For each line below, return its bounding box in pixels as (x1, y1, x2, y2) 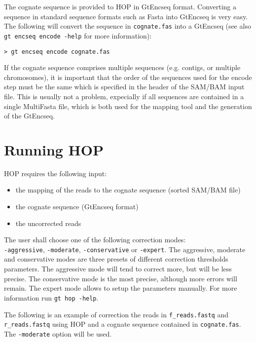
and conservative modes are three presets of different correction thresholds (4, 254, 228, 264)
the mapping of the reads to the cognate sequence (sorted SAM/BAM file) (15, 185, 241, 195)
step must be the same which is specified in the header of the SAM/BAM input (4, 81, 245, 92)
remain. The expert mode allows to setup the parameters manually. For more (4, 283, 237, 293)
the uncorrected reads (15, 218, 81, 228)
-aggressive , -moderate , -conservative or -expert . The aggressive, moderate (4, 244, 246, 254)
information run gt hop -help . (4, 292, 99, 303)
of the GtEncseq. (4, 111, 55, 121)
